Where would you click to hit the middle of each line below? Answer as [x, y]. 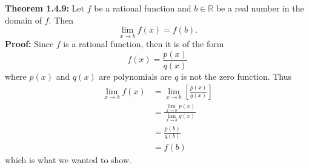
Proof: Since [29, 44]
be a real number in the [260, 8]
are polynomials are [135, 76]
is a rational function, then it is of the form [144, 44]
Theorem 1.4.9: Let [45, 8]
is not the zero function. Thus [236, 76]
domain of [24, 20]
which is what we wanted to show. [68, 160]
